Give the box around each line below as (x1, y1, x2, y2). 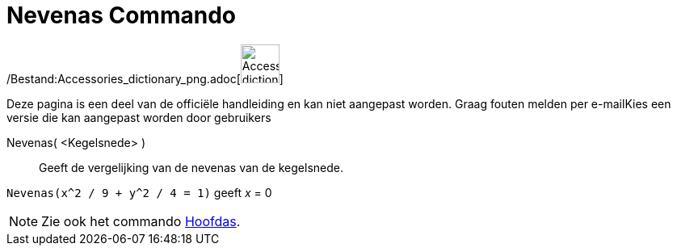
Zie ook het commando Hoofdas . (41, 212, 241, 229)
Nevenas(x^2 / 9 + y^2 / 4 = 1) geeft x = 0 (6, 185, 272, 199)
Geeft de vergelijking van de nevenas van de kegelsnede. (39, 160, 343, 174)
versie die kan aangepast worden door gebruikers (6, 110, 271, 124)
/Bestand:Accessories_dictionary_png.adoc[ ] (6, 71, 284, 86)
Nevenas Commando (6, 2, 236, 29)
